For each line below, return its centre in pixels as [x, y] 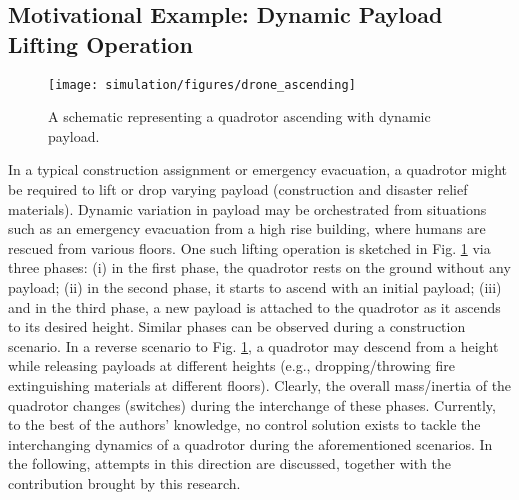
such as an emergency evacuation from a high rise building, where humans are [247, 228]
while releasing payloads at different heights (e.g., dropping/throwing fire [231, 365]
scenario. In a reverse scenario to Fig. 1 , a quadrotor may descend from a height [253, 345]
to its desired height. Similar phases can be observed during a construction [237, 326]
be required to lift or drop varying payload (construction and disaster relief [238, 189]
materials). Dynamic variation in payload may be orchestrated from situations [247, 208]
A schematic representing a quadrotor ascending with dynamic [239, 116]
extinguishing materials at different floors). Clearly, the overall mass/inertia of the [260, 384]
